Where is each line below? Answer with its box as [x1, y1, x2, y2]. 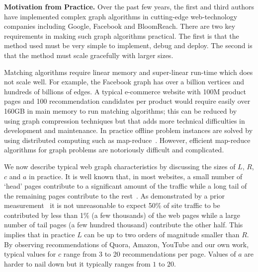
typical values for [4, 249, 56, 259]
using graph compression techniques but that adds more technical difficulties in [4, 115, 245, 126]
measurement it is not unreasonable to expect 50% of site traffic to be [4, 200, 220, 210]
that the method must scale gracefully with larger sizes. [4, 50, 173, 60]
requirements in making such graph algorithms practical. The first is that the [4, 30, 239, 41]
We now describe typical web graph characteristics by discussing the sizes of [4, 161, 236, 171]
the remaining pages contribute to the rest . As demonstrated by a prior [4, 190, 225, 201]
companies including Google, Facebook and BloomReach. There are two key [4, 21, 236, 31]
